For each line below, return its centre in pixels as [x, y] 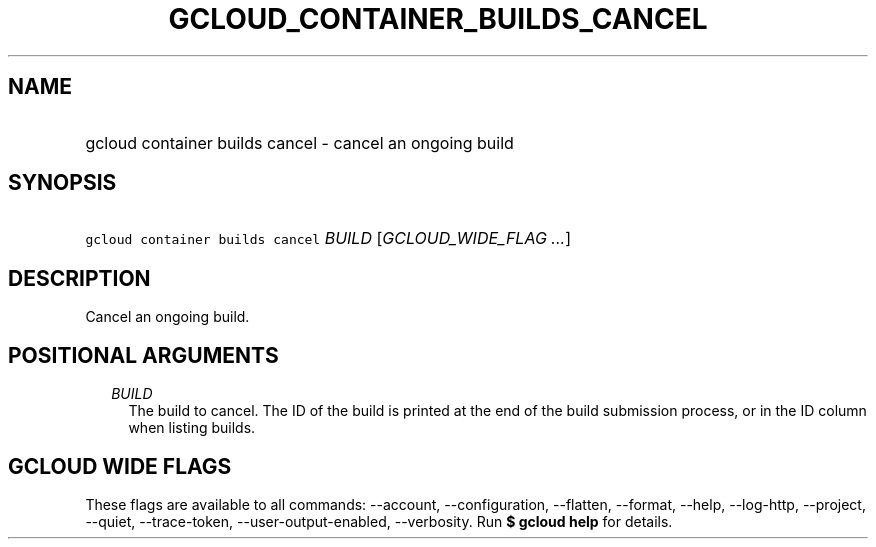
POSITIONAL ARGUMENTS [143, 355]
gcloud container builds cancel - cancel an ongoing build [299, 142]
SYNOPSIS [62, 183]
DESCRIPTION [79, 278]
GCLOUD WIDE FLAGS [120, 466]
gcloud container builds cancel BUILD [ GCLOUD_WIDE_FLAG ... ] [328, 238]
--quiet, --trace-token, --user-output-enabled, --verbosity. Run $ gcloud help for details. [379, 521]
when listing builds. [192, 428]
